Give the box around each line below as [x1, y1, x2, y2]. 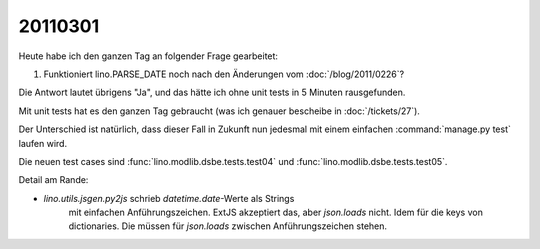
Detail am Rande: [18, 174, 89, 186]
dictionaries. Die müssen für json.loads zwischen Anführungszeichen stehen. [68, 220, 388, 232]
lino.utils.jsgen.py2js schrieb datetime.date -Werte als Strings [43, 192, 295, 204]
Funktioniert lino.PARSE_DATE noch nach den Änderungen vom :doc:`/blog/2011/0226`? [43, 68, 405, 80]
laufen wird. [18, 137, 68, 149]
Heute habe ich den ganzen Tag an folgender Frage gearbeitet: [18, 50, 279, 62]
